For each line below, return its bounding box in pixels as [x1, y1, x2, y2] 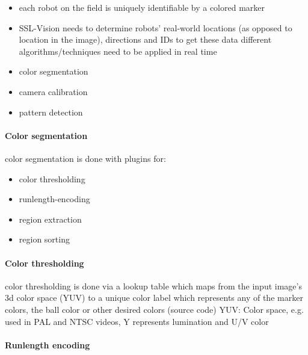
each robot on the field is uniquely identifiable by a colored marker [19, 1, 265, 13]
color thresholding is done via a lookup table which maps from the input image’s [5, 279, 302, 292]
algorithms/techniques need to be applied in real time [19, 45, 217, 57]
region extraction [19, 212, 82, 225]
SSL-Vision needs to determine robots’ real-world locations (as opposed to [19, 21, 292, 34]
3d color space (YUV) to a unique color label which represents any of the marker [5, 291, 303, 304]
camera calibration [19, 85, 88, 97]
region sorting [19, 233, 70, 245]
